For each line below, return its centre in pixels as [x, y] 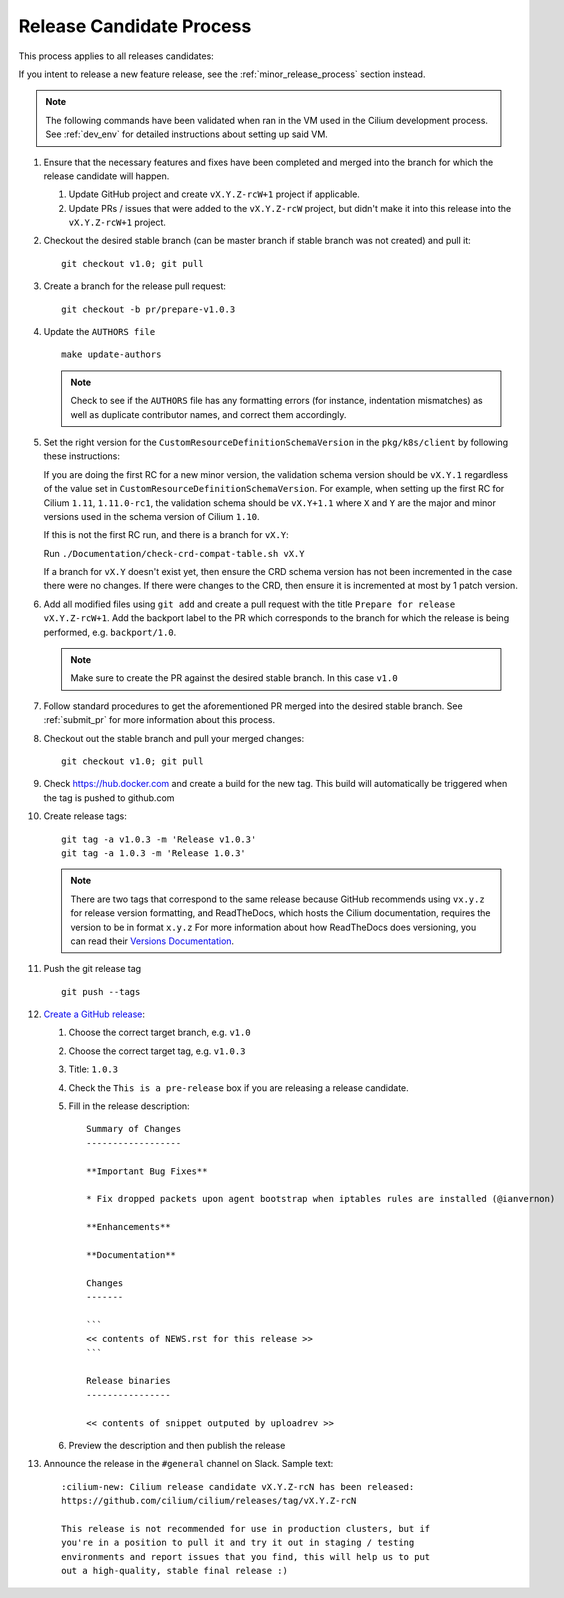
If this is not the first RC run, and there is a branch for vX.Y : [166, 535]
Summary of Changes [134, 1129]
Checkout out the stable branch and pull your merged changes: [174, 738]
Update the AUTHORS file [99, 332]
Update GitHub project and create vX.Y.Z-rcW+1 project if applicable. [214, 194]
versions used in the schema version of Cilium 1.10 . [151, 516]
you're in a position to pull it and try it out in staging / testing [238, 1543]
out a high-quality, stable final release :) [175, 1571]
